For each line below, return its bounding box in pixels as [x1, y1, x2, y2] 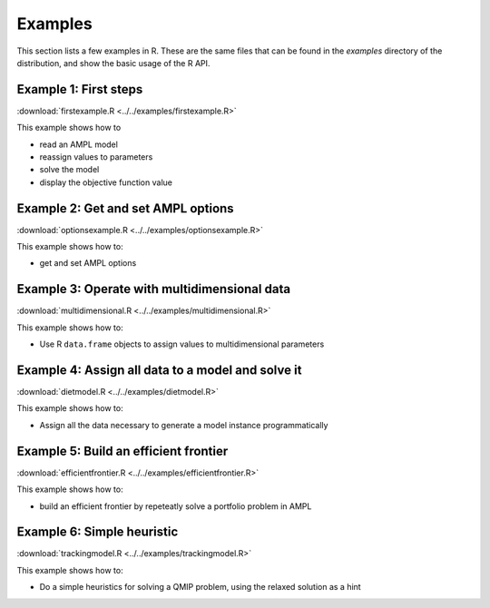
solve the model [39, 164, 100, 175]
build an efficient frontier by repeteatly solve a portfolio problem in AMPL [39, 500, 312, 512]
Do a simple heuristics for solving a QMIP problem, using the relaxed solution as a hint [39, 582, 362, 593]
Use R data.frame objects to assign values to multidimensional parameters [39, 338, 325, 349]
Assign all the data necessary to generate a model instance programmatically [39, 419, 328, 430]
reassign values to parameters [39, 152, 153, 162]
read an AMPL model [39, 139, 118, 150]
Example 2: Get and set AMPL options [16, 201, 235, 216]
